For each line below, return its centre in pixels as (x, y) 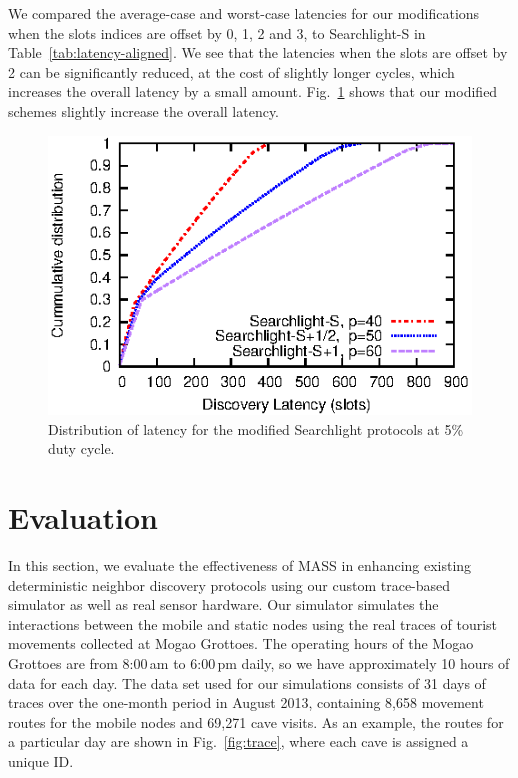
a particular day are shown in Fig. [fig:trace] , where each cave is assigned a (238, 741)
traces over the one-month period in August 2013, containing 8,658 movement (246, 702)
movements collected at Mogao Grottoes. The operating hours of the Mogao (241, 643)
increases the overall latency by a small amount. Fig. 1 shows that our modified (253, 91)
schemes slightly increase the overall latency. (144, 110)
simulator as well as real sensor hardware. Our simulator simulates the (223, 604)
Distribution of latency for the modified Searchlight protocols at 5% (256, 428)
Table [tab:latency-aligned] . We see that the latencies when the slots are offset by (258, 52)
